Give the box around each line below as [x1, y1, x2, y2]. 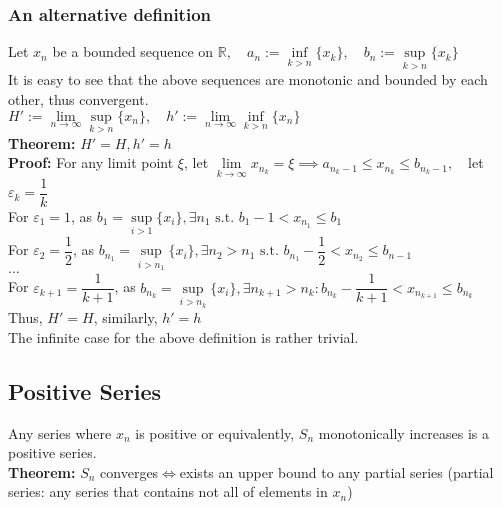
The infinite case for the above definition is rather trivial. [8, 326, 359, 347]
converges [100, 461, 159, 482]
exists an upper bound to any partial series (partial [179, 461, 494, 482]
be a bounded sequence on [52, 41, 214, 62]
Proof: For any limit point [8, 152, 174, 173]
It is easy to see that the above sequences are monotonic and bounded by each [8, 69, 488, 90]
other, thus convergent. [8, 89, 149, 110]
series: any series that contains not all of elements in [8, 481, 328, 502]
